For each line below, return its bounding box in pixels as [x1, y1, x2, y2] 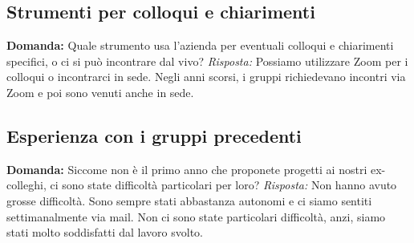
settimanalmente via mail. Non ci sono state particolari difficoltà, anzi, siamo [6, 208, 386, 225]
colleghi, [6, 176, 47, 193]
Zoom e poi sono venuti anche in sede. [6, 83, 194, 100]
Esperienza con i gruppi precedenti [6, 123, 302, 148]
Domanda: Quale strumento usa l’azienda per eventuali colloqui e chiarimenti [6, 37, 394, 54]
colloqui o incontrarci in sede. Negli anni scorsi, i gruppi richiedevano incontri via [6, 68, 406, 85]
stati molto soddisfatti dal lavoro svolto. [6, 224, 203, 241]
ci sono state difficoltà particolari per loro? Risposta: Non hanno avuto [50, 176, 397, 193]
